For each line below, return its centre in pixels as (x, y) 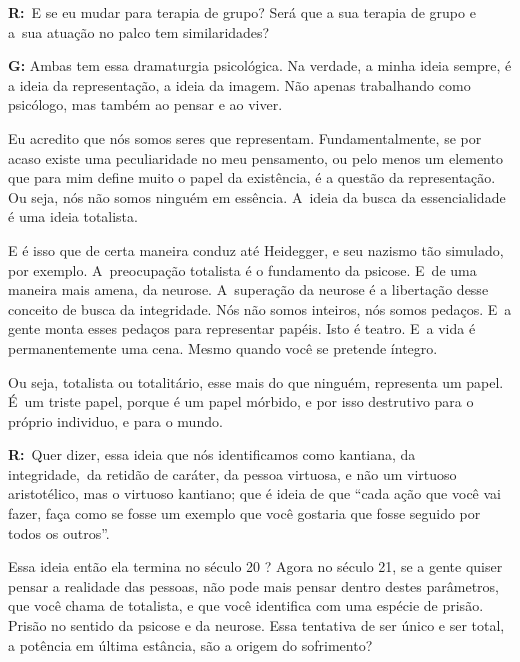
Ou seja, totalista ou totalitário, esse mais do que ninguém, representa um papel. (256, 381)
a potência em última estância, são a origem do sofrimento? (190, 644)
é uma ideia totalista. (73, 216)
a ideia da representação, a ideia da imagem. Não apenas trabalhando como (239, 84)
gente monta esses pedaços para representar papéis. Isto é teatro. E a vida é (242, 328)
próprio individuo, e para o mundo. (115, 420)
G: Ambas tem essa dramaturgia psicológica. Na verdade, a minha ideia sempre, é (260, 65)
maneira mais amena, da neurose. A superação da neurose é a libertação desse (248, 289)
